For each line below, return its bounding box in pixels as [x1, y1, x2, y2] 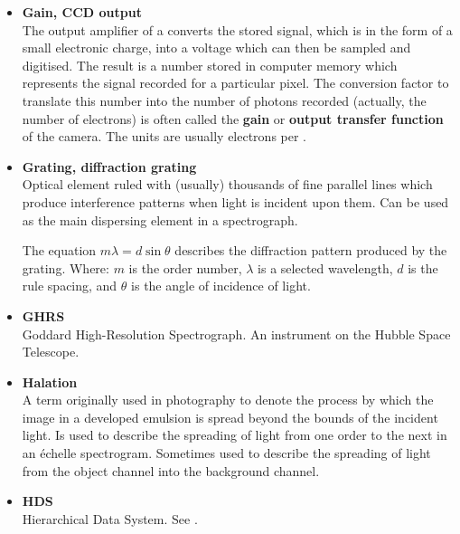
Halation [22, 372, 78, 391]
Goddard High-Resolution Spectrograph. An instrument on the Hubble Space [22, 324, 451, 343]
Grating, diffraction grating [22, 157, 197, 176]
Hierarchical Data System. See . [22, 509, 198, 528]
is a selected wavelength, [258, 258, 393, 277]
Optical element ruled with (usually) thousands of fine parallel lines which [22, 175, 433, 194]
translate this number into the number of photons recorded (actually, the [22, 91, 427, 110]
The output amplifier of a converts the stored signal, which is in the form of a [22, 20, 453, 39]
